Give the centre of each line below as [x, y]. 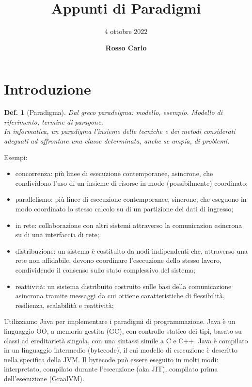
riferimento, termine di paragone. [54, 121]
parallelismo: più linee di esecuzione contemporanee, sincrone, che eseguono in [131, 199]
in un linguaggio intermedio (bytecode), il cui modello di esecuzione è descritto [121, 350]
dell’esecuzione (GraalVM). [44, 378]
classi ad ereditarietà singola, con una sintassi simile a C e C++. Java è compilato [126, 340]
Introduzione [47, 89]
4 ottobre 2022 [126, 31]
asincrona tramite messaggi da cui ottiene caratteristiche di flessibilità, [120, 296]
